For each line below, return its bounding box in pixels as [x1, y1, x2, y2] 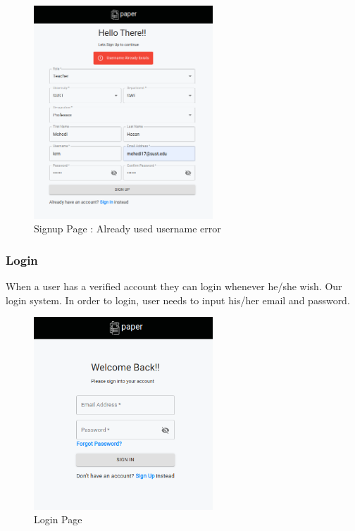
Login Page [34, 512, 82, 527]
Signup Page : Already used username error [34, 221, 221, 236]
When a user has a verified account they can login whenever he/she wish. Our [6, 278, 342, 293]
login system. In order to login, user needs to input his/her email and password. [6, 292, 350, 307]
